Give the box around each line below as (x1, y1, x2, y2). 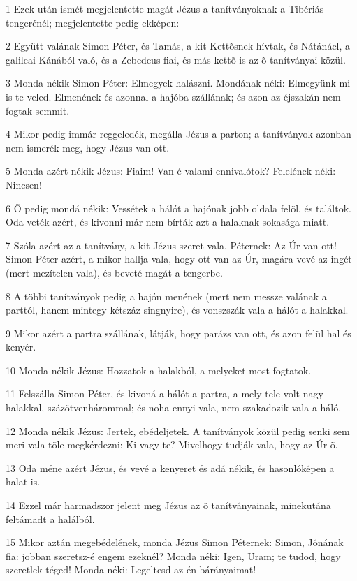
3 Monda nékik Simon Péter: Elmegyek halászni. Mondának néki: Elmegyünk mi (6, 75, 351, 90)
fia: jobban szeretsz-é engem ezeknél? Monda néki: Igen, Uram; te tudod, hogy (6, 548, 341, 563)
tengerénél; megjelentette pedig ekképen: (6, 15, 180, 29)
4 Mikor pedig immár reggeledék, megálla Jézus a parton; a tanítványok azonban (6, 126, 351, 141)
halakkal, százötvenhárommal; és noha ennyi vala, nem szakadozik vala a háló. (6, 400, 342, 415)
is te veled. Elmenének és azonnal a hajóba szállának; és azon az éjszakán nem (6, 89, 341, 103)
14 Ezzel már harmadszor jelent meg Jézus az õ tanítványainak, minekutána (6, 498, 331, 513)
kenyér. (6, 339, 36, 354)
